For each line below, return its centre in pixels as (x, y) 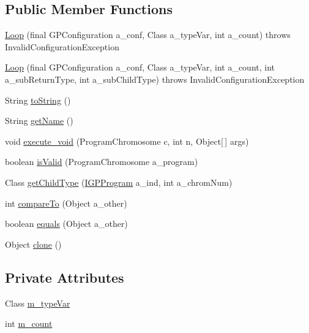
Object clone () (33, 244)
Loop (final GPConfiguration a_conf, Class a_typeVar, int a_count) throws (148, 35)
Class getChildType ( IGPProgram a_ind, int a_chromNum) (119, 182)
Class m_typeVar (38, 303)
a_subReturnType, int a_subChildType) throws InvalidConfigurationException (155, 79)
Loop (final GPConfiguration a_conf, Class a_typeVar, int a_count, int (140, 67)
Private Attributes (65, 277)
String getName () (39, 121)
